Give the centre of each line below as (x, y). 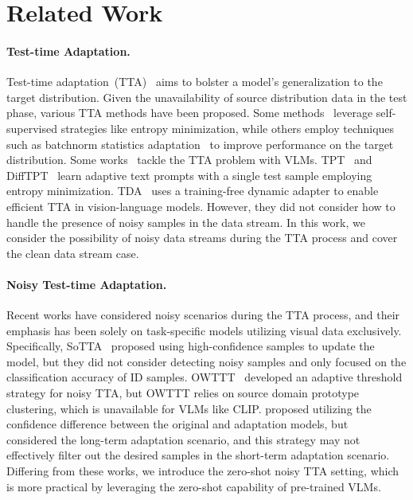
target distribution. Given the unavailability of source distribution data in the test (207, 97)
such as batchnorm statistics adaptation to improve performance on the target (200, 144)
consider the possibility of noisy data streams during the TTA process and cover (202, 238)
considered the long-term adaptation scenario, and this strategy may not (183, 439)
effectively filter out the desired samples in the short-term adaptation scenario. (198, 455)
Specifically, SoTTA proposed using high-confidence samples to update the (191, 346)
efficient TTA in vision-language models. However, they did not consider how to (201, 206)
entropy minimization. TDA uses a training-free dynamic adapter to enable (193, 191)
